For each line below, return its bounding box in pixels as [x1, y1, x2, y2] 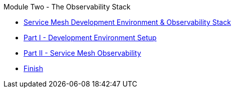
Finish [24, 64, 43, 73]
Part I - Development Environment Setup [24, 33, 157, 42]
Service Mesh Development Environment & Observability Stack [24, 18, 231, 26]
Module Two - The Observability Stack [4, 2, 131, 11]
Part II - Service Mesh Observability [24, 49, 141, 57]
